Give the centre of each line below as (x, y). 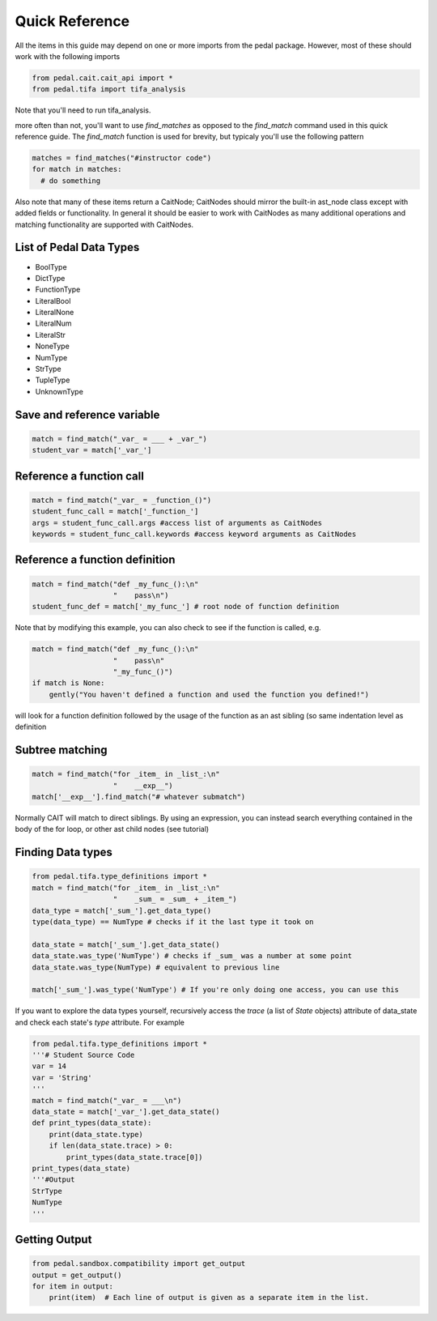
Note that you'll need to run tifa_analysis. (83, 110)
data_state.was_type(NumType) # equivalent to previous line (156, 967)
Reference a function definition (95, 560)
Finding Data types (64, 852)
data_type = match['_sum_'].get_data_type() (122, 910)
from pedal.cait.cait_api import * (102, 78)
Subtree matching (62, 750)
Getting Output (53, 1239)
